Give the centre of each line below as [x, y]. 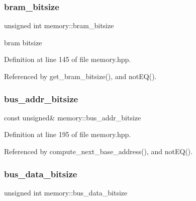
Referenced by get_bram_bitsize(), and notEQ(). [80, 76]
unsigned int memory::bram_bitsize [59, 25]
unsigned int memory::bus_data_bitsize [66, 192]
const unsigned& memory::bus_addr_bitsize [73, 117]
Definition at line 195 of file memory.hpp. [68, 134]
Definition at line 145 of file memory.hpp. [68, 59]
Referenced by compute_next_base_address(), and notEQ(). [99, 151]
